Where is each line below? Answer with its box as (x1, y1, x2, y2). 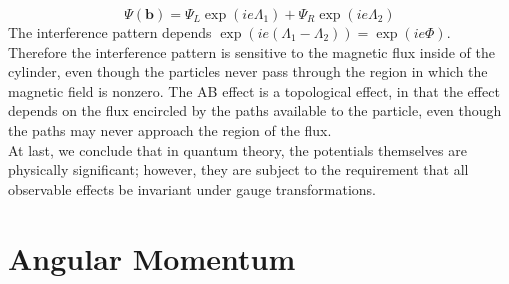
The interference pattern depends (8, 22, 212, 42)
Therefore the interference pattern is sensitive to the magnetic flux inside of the (8, 41, 495, 62)
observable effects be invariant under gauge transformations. (8, 178, 377, 199)
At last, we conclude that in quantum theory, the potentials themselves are (8, 139, 467, 160)
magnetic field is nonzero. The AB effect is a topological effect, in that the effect (8, 80, 500, 101)
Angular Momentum (8, 237, 296, 278)
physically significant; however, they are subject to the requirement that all (8, 159, 469, 180)
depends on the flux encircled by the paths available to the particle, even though (8, 100, 502, 121)
